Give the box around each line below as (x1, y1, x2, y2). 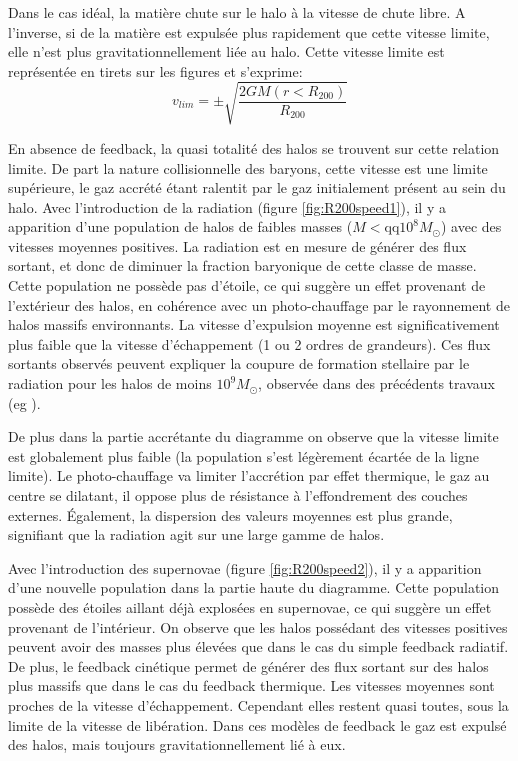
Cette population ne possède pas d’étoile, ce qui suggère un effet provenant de (8, 275, 486, 296)
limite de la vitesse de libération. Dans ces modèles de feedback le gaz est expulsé (8, 714, 507, 735)
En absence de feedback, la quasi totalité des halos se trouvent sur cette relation (8, 137, 500, 158)
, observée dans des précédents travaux (258, 373, 495, 394)
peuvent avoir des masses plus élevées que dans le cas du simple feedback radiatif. (8, 636, 509, 657)
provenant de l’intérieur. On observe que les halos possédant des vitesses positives (8, 616, 508, 637)
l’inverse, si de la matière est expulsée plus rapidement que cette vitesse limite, (8, 21, 490, 42)
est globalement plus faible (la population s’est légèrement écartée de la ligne (8, 445, 479, 466)
